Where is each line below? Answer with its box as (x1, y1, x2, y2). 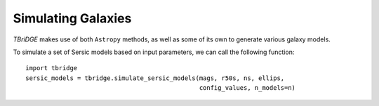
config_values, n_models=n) (199, 84, 296, 92)
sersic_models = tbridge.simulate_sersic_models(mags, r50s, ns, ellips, (25, 74, 285, 82)
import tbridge (25, 64, 78, 72)
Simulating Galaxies (13, 11, 132, 26)
